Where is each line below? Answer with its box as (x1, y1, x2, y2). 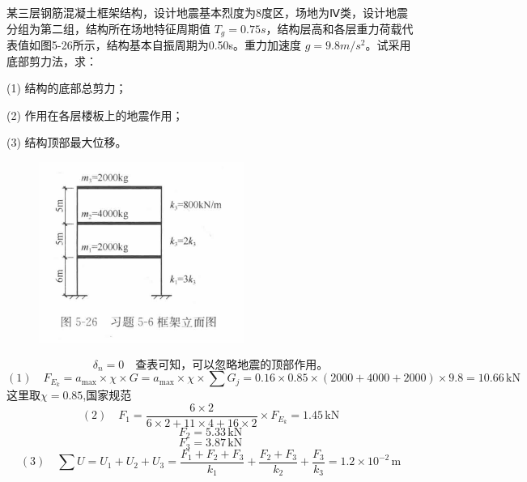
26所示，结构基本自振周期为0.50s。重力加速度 (61, 36, 302, 53)
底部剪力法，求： (6, 52, 97, 69)
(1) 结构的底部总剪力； (6, 79, 127, 96)
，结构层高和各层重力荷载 (266, 19, 402, 36)
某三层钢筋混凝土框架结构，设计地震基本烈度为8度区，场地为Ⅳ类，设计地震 (6, 4, 408, 20)
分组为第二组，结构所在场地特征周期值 (6, 19, 210, 36)
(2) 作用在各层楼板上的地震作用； (6, 106, 184, 123)
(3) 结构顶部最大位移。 (6, 134, 127, 151)
